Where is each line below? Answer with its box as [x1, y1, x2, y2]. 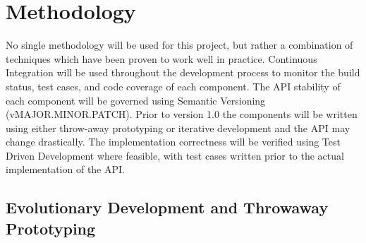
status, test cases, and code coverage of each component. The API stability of [6, 78, 341, 93]
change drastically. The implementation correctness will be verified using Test [6, 134, 341, 149]
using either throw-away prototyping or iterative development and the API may [6, 120, 350, 135]
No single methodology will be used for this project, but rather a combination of [6, 37, 353, 52]
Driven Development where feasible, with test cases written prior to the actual [6, 148, 344, 162]
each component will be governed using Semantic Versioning [6, 93, 266, 107]
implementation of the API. [6, 162, 125, 177]
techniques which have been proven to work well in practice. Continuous [6, 51, 317, 66]
